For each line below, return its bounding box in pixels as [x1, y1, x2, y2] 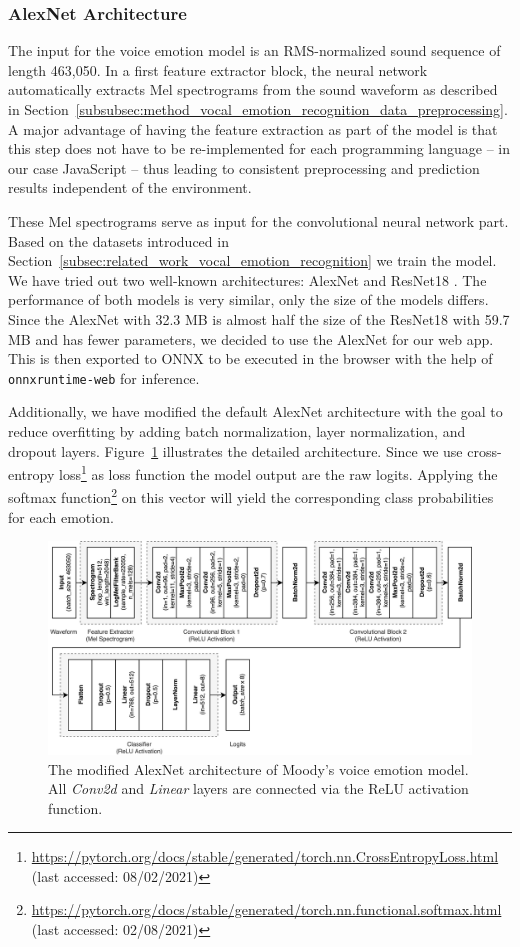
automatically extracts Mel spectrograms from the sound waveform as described [8, 79, 498, 100]
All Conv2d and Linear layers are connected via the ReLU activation [48, 778, 469, 799]
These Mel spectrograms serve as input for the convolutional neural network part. [8, 210, 509, 231]
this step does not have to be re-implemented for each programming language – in [8, 138, 511, 159]
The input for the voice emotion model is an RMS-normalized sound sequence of [8, 40, 501, 61]
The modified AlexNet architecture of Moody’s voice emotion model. [48, 758, 469, 779]
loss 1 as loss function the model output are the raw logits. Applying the [58, 461, 498, 484]
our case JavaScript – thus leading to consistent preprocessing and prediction [8, 157, 480, 178]
